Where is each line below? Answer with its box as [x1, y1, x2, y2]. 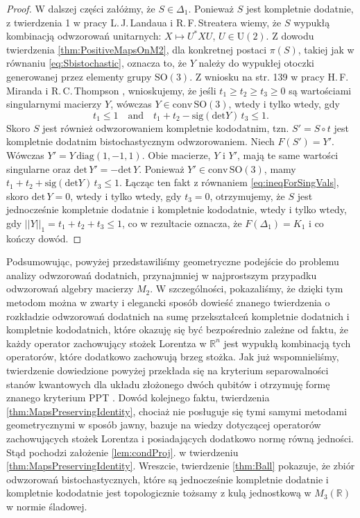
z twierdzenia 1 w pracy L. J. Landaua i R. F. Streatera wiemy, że [6, 15, 282, 29]
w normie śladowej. [6, 499, 87, 513]
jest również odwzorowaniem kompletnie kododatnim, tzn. [42, 120, 289, 135]
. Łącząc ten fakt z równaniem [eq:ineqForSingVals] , [119, 175, 339, 190]
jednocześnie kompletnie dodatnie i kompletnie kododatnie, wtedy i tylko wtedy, [6, 202, 347, 217]
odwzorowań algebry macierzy [6, 281, 134, 296]
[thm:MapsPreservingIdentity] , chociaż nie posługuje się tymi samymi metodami [6, 403, 348, 418]
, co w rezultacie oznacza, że [122, 215, 242, 230]
